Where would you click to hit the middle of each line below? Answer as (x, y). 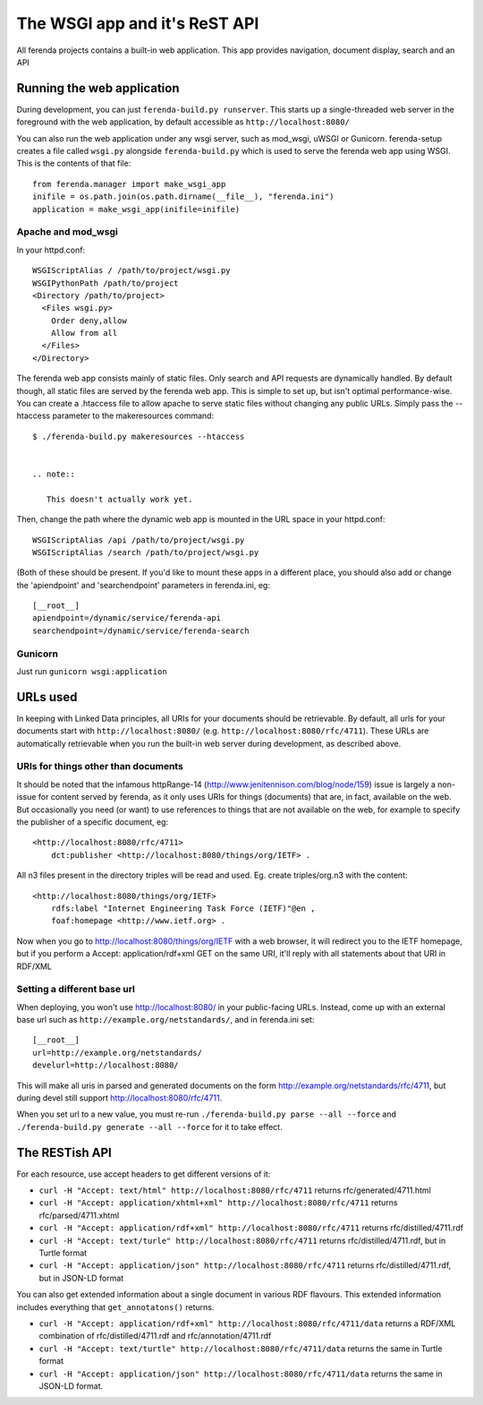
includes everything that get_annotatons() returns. (115, 1306)
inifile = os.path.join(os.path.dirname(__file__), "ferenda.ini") (183, 197)
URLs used (47, 697)
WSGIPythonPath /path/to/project (106, 283)
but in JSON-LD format (81, 1278)
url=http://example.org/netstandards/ (118, 1053)
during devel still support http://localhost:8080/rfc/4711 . (119, 1098)
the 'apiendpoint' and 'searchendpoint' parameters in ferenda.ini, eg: (143, 585)
